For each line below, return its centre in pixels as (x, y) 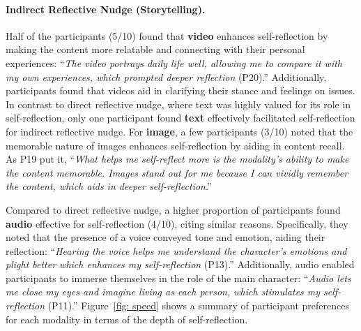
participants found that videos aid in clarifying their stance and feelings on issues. (180, 90)
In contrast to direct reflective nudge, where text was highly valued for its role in (178, 104)
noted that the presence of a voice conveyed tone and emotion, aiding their (166, 237)
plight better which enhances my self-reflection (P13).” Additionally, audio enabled (180, 264)
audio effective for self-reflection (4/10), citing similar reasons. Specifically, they (177, 223)
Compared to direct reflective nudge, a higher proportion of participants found (173, 209)
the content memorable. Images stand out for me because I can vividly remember (177, 172)
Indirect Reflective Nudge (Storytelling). (106, 9)
